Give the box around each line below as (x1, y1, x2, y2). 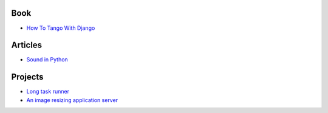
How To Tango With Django (26, 24, 95, 32)
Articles (11, 40, 43, 50)
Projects (11, 72, 44, 82)
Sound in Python (26, 56, 68, 63)
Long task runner (26, 88, 70, 95)
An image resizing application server (26, 96, 118, 103)
